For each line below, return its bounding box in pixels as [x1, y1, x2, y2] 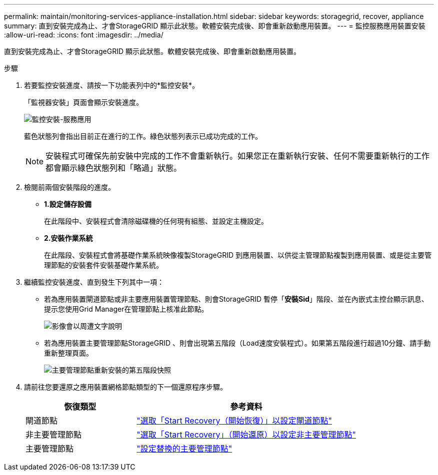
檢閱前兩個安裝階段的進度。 [24, 183, 115, 191]
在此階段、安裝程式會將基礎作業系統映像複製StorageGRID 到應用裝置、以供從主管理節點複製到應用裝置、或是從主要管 [44, 251, 431, 259]
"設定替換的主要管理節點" [136, 444, 232, 454]
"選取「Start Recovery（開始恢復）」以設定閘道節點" [136, 416, 332, 426]
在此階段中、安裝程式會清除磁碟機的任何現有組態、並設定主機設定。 [44, 217, 268, 225]
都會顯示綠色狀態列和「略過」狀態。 [45, 163, 182, 173]
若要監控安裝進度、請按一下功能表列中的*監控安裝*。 [24, 81, 199, 89]
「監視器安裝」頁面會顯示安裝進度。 [24, 98, 143, 106]
